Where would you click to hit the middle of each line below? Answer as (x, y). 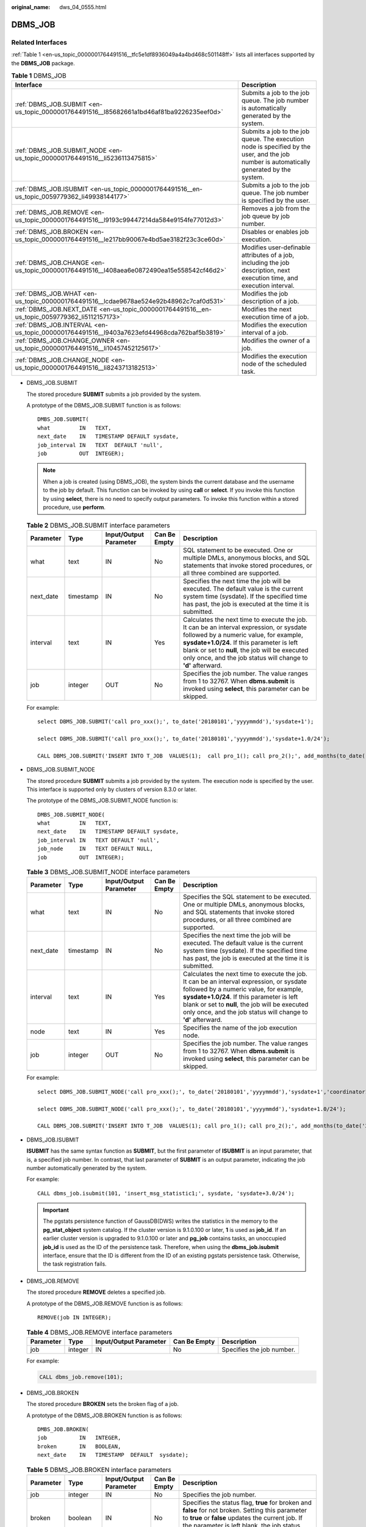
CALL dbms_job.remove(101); (81, 1377)
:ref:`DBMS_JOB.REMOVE (52, 213)
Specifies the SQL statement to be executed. (247, 897)
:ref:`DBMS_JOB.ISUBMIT (52, 189)
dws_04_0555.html (83, 7)
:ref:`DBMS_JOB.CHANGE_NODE (62, 360)
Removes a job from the (276, 209)
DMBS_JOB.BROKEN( (63, 1429)
